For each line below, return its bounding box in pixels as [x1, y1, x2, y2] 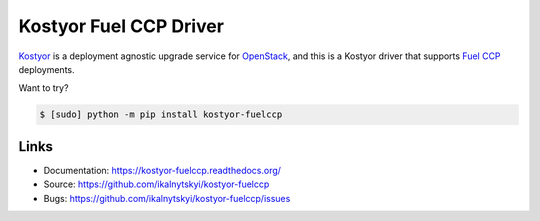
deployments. [18, 63, 75, 75]
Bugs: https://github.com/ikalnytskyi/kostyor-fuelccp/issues [43, 192, 291, 204]
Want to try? [18, 82, 69, 94]
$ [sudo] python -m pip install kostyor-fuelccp [39, 109, 283, 120]
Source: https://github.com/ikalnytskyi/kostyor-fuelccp [43, 178, 270, 190]
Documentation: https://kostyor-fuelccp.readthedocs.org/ [43, 164, 282, 176]
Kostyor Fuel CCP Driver [18, 15, 225, 37]
